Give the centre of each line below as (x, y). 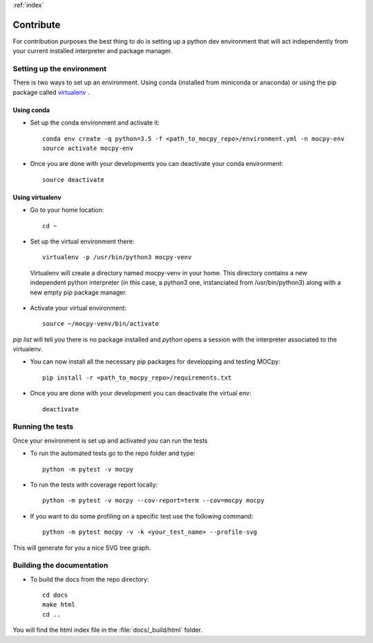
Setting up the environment (60, 69)
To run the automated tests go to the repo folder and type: (113, 454)
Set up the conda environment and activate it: (95, 123)
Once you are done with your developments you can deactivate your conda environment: (157, 164)
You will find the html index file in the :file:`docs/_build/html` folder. (108, 630)
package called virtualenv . (51, 92)
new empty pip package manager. (78, 292)
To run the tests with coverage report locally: (94, 485)
